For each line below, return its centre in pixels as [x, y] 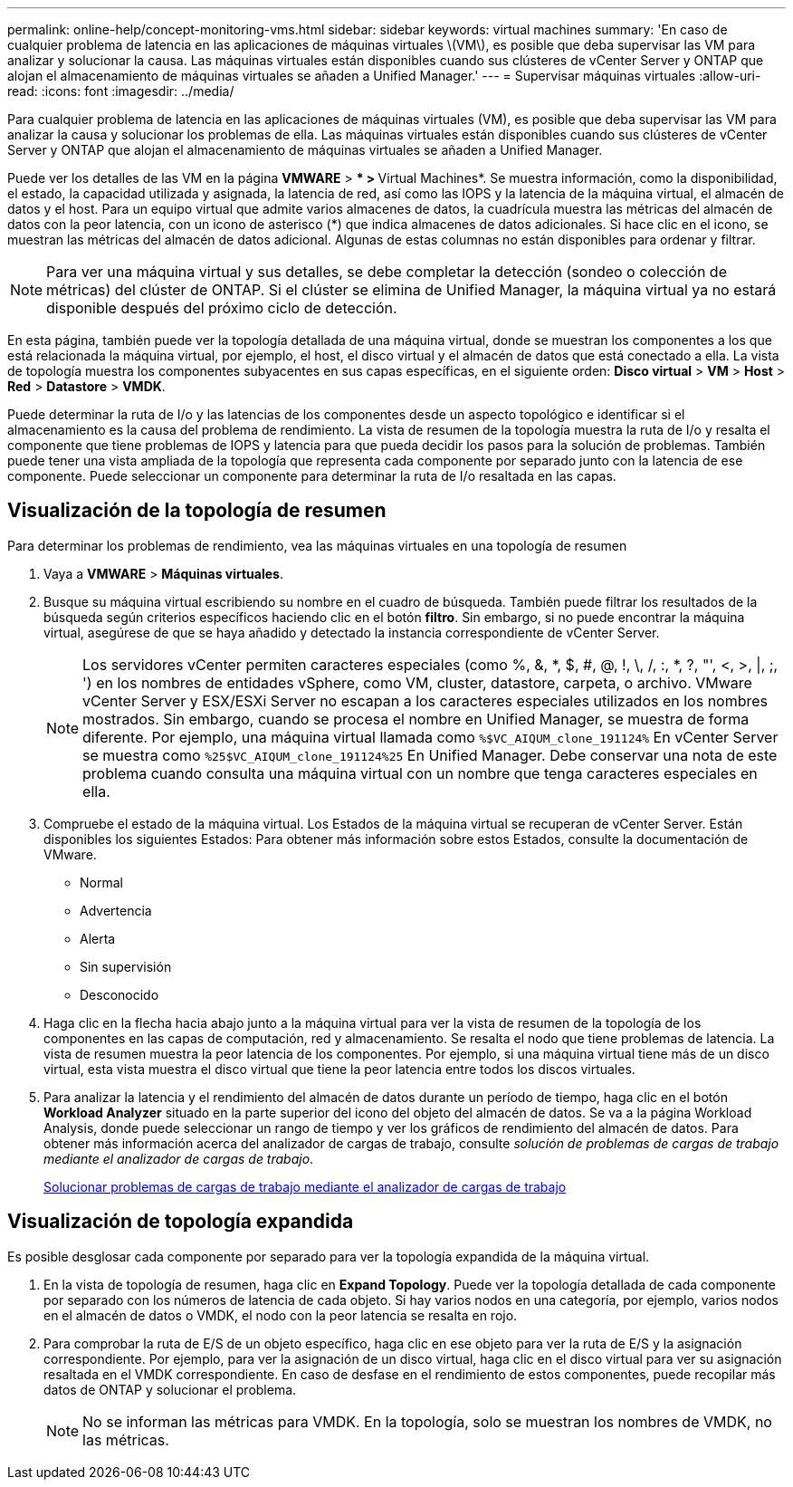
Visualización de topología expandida [181, 1222]
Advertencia [116, 910]
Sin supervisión [126, 966]
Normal [101, 882]
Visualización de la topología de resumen [197, 511]
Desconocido [119, 994]
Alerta [98, 938]
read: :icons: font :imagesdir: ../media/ [121, 91]
